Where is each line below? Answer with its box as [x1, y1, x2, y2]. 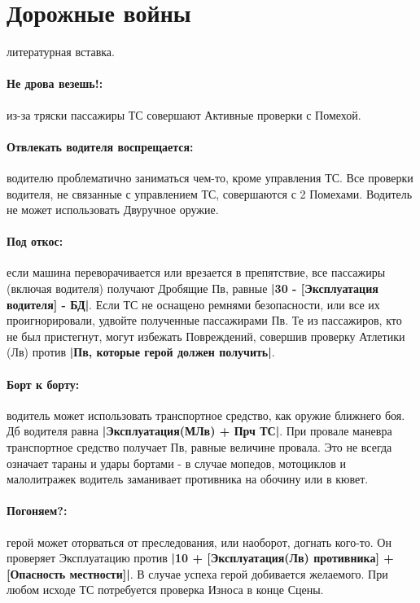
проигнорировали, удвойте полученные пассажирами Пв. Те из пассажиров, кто [7, 312, 402, 329]
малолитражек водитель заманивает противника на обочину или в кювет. [7, 470, 369, 487]
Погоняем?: [7, 502, 68, 519]
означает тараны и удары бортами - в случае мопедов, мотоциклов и [7, 454, 347, 471]
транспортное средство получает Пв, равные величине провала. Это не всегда [7, 439, 392, 456]
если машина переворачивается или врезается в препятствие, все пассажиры [7, 264, 386, 281]
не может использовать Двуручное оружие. [7, 201, 219, 218]
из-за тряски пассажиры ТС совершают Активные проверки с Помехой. [7, 106, 361, 123]
